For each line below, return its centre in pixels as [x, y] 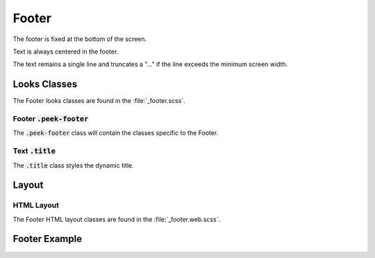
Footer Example [48, 239]
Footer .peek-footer [51, 119]
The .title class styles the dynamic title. [74, 165]
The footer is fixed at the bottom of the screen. [80, 39]
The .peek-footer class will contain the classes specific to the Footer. [116, 133]
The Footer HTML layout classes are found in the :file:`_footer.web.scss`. [117, 219]
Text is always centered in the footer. [66, 51]
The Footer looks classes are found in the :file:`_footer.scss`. [99, 101]
